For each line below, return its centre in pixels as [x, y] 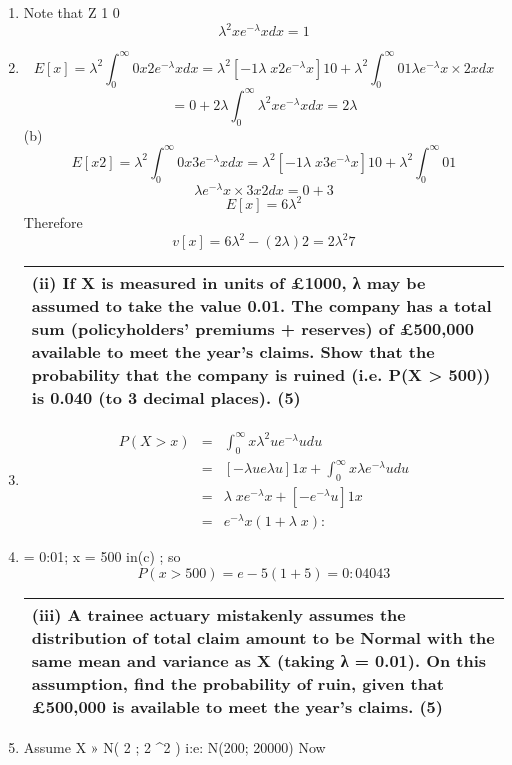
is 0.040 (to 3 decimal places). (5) [166, 398]
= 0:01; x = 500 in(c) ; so [102, 556]
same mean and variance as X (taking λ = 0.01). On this [259, 660]
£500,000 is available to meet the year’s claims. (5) [237, 706]
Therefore [53, 222]
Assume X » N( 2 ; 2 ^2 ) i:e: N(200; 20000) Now [174, 746]
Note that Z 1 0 [71, 12]
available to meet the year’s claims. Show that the [233, 352]
